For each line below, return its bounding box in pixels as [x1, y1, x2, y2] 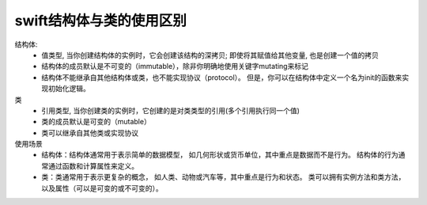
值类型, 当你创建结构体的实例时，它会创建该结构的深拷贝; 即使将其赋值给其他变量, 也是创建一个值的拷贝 [41, 50, 380, 59]
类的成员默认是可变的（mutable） [41, 117, 152, 127]
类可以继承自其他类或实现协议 [41, 127, 138, 138]
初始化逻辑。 [47, 84, 90, 93]
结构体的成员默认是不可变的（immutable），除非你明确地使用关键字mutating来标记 [41, 62, 308, 71]
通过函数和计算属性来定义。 [47, 161, 138, 170]
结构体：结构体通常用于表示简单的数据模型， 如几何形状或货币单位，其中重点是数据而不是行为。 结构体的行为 [41, 150, 399, 160]
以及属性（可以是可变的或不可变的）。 [41, 183, 163, 193]
